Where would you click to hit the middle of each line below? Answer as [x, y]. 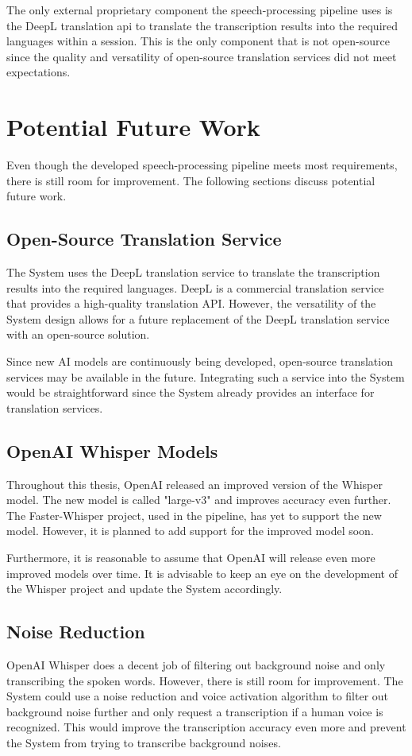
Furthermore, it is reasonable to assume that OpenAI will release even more [191, 557]
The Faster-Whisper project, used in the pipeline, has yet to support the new [194, 515]
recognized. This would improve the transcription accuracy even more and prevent [206, 727]
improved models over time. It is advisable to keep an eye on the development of [202, 573]
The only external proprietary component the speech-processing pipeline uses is [200, 10]
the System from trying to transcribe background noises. [144, 742]
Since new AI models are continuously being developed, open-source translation [200, 361]
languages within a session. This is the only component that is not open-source [198, 41]
